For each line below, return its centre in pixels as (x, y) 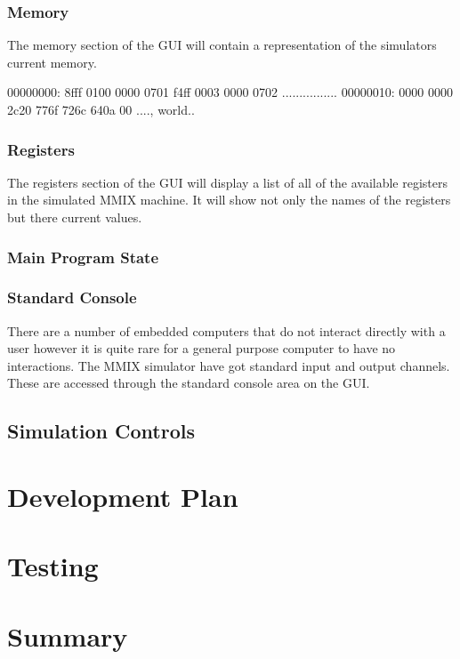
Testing (53, 566)
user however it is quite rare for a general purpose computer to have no (202, 348)
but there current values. (75, 217)
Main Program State (83, 257)
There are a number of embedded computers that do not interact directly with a (226, 330)
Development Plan (123, 496)
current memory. (52, 62)
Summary (68, 635)
